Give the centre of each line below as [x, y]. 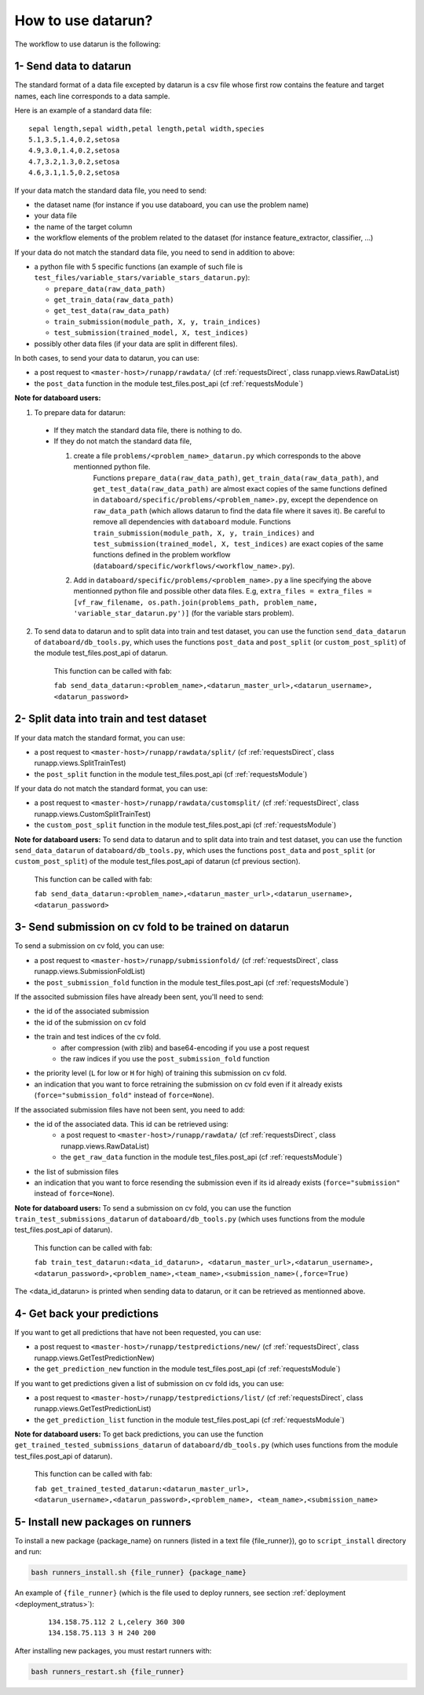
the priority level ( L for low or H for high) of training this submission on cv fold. [160, 1073]
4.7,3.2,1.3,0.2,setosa [74, 162]
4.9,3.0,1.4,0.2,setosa [74, 151]
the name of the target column [83, 226]
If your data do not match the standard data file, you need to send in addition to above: [155, 252]
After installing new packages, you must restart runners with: [113, 1650]
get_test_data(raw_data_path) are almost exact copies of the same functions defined [240, 488]
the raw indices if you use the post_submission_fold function [165, 1059]
